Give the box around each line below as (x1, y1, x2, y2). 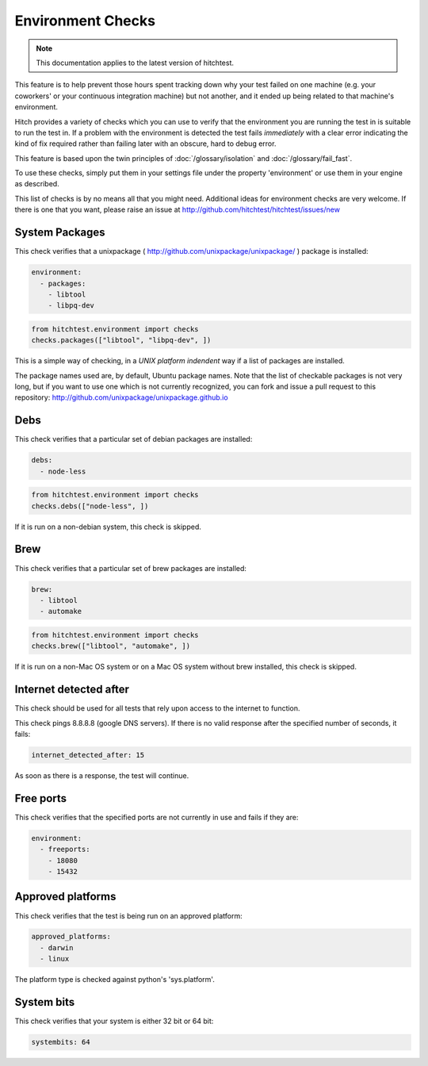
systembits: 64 (31, 1037, 90, 1047)
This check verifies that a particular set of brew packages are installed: (14, 563, 247, 573)
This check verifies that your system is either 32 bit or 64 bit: (14, 1016, 214, 1026)
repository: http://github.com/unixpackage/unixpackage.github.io (14, 393, 229, 402)
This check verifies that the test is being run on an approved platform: (14, 911, 243, 920)
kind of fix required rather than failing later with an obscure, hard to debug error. (14, 139, 277, 148)
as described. (14, 179, 59, 189)
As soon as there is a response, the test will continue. (14, 770, 189, 780)
